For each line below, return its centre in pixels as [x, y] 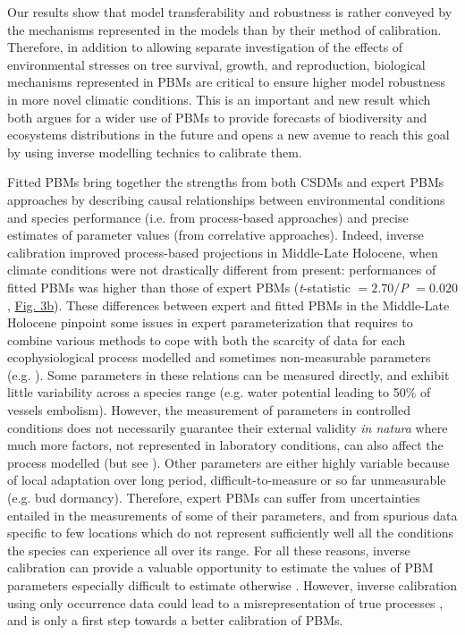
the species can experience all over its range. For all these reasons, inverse [209, 550]
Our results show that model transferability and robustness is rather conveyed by [230, 12]
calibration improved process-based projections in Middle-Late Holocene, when [223, 252]
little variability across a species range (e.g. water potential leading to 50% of [219, 392]
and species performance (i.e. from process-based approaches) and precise [208, 217]
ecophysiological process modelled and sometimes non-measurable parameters [219, 357]
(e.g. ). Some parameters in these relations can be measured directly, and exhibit [228, 374]
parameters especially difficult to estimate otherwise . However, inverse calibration [232, 585]
